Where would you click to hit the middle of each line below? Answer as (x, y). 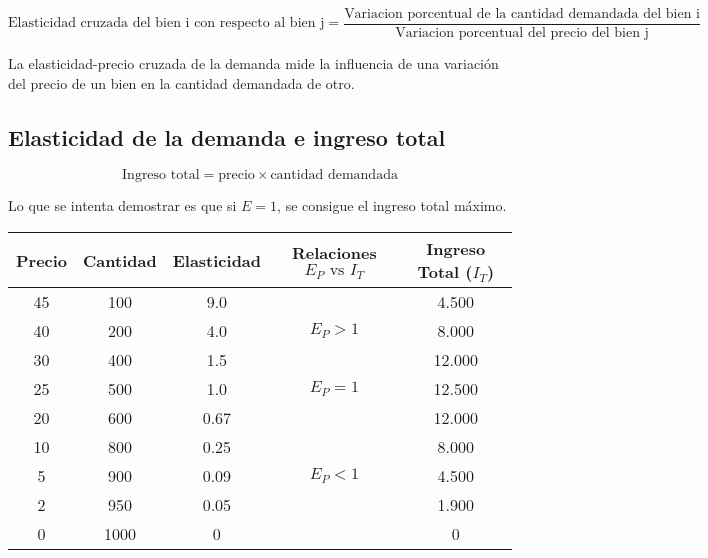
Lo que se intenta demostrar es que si (122, 205)
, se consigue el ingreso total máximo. (392, 205)
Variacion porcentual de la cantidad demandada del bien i (522, 14)
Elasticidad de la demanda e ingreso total (227, 136)
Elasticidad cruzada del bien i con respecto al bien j (166, 23)
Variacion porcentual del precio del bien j (522, 33)
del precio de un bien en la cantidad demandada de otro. (181, 82)
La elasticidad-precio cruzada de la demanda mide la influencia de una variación (253, 63)
